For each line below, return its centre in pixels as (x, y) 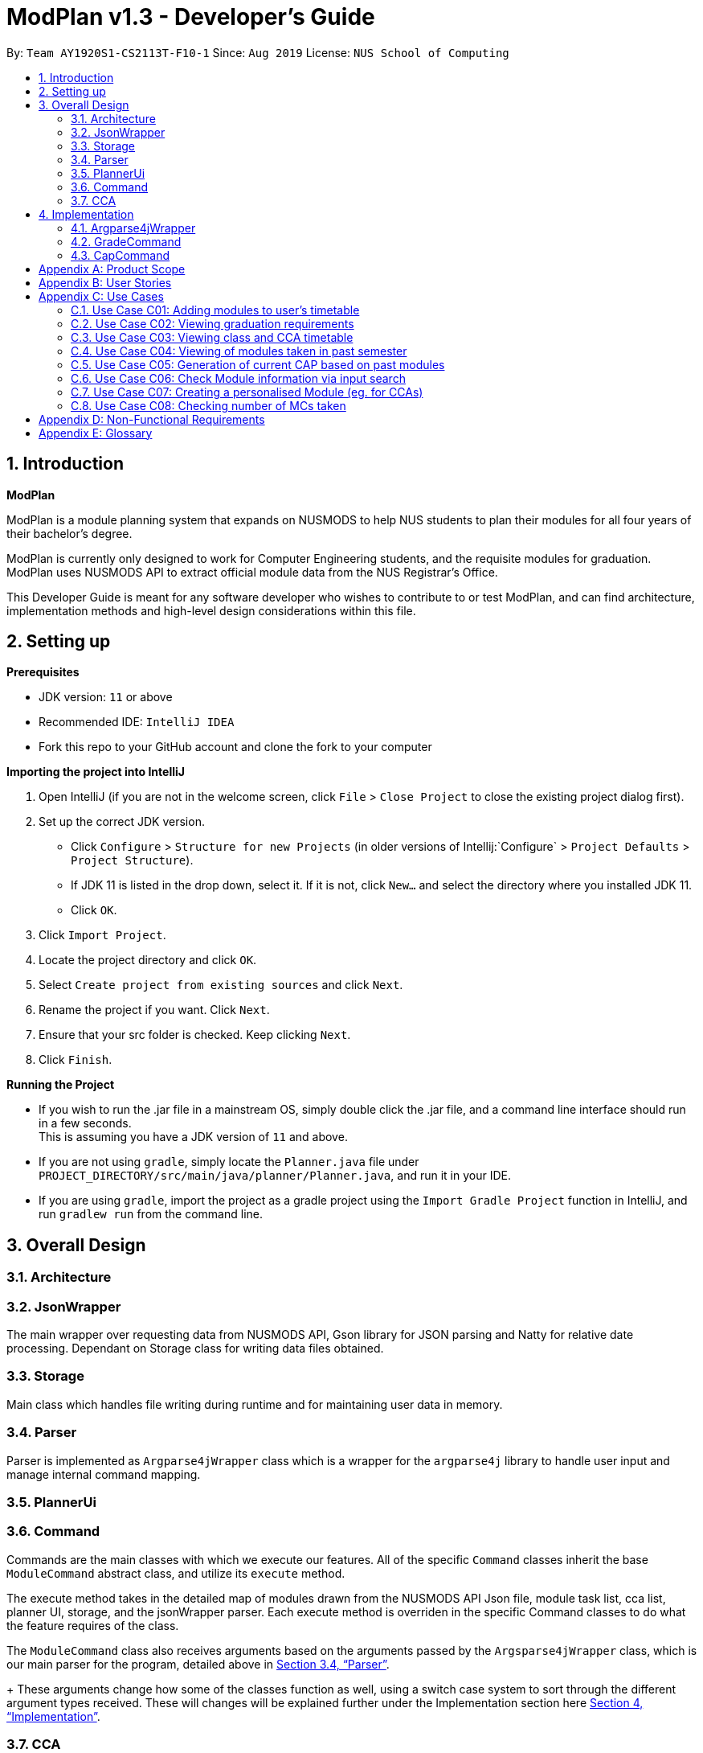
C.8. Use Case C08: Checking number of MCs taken (208, 405)
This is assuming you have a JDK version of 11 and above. (193, 1137)
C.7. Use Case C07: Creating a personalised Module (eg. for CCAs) (247, 392)
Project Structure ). (132, 860)
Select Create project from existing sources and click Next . (221, 985)
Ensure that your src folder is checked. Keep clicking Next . (195, 1035)
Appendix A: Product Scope (112, 269)
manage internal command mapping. (104, 1474)
